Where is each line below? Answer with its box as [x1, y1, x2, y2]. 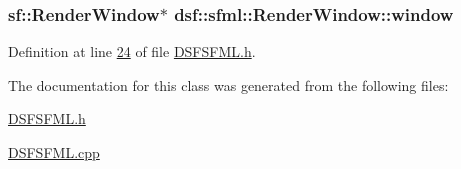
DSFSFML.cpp [8, 142, 100, 162]
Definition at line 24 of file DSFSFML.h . [8, 41, 256, 62]
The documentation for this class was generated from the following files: [8, 74, 449, 95]
